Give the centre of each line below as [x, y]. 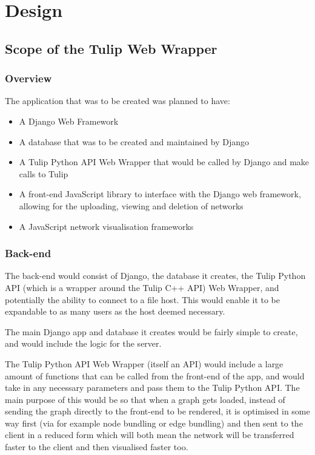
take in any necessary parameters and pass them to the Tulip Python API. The [152, 388]
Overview [28, 78]
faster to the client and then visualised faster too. [97, 447]
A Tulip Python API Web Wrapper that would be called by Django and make [164, 162]
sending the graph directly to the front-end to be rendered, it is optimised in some [157, 411]
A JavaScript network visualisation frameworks [106, 226]
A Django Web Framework [69, 121]
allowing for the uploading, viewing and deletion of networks [131, 205]
